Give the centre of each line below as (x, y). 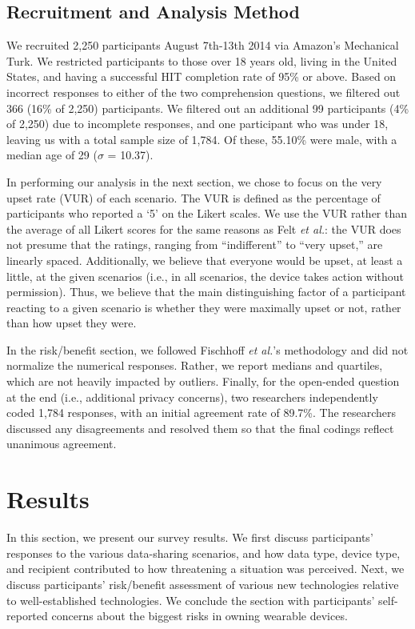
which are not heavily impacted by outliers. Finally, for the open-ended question (203, 381)
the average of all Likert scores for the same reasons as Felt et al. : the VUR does (204, 228)
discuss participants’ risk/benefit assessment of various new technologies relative (203, 584)
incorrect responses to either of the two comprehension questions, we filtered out (204, 92)
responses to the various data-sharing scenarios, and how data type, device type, (204, 553)
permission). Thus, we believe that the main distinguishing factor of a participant (206, 292)
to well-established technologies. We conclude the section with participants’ (191, 600)
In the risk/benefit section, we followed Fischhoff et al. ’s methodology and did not (207, 349)
